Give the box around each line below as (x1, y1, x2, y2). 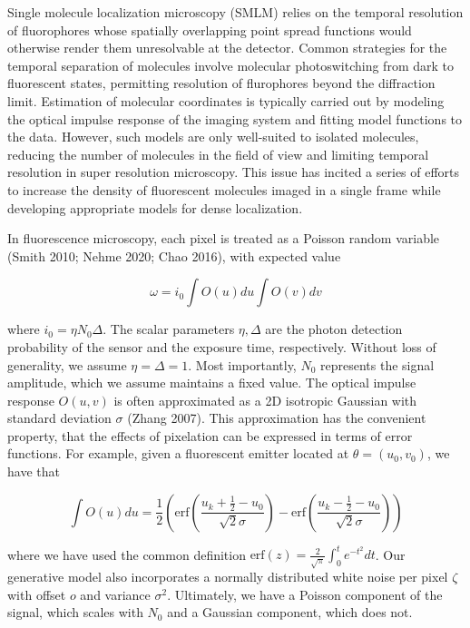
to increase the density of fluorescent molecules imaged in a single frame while (7, 180, 441, 199)
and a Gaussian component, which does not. (167, 603, 413, 622)
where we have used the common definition (7, 545, 246, 564)
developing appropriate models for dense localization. (7, 198, 303, 217)
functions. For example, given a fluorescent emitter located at (7, 444, 349, 463)
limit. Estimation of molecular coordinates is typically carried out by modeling (7, 91, 445, 110)
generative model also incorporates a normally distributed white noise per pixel (7, 567, 448, 586)
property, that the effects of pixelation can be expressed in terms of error (7, 426, 413, 445)
